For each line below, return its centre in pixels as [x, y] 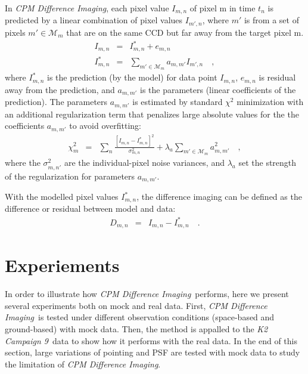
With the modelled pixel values [62, 197]
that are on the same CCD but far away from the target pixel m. [185, 32]
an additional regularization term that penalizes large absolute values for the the [152, 114]
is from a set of [271, 20]
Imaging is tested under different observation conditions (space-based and [140, 317]
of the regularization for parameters [70, 176]
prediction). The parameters [56, 102]
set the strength [267, 163]
